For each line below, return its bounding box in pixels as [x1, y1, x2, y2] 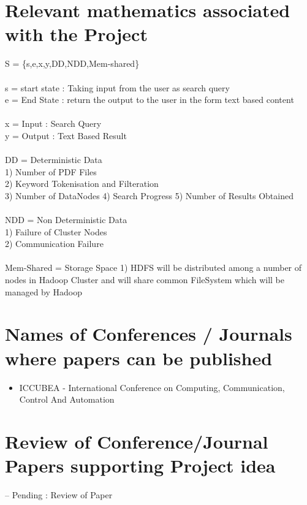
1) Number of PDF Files [5, 165, 97, 178]
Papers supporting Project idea [5, 453, 276, 478]
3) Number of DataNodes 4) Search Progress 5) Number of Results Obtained [5, 189, 294, 202]
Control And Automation [19, 393, 115, 406]
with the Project [5, 21, 148, 47]
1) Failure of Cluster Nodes [5, 225, 107, 238]
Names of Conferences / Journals [5, 321, 292, 346]
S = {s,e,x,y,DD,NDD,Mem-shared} [5, 57, 140, 70]
